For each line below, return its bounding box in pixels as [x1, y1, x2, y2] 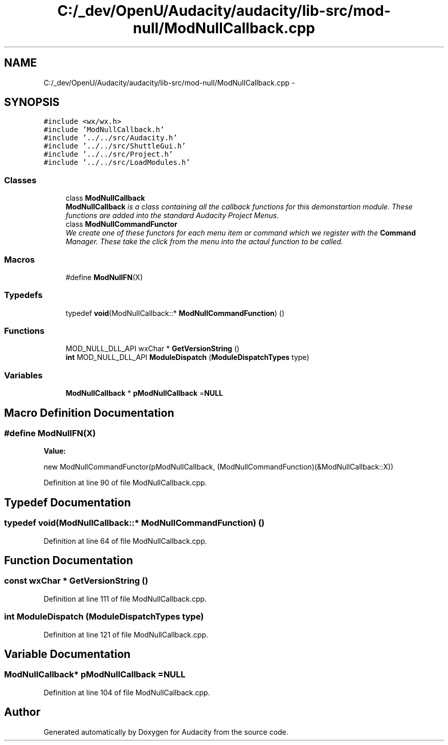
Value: [43, 446, 66, 456]
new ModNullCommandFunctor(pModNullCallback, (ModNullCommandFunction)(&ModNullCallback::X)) [43, 462, 394, 472]
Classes [4, 175, 37, 185]
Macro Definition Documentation [4, 406, 174, 419]
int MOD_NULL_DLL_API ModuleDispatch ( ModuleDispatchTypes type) [65, 353, 309, 362]
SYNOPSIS [4, 96, 60, 109]
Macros [4, 254, 35, 265]
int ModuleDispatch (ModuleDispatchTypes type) [4, 611, 204, 622]
